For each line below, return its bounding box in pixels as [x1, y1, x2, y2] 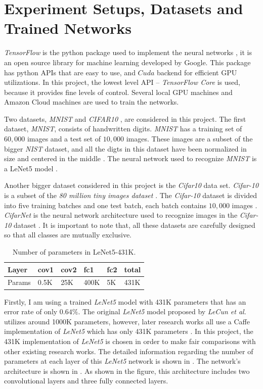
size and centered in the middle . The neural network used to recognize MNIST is [4, 153, 257, 164]
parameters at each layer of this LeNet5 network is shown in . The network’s [4, 356, 241, 366]
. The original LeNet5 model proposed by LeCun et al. [78, 306, 246, 317]
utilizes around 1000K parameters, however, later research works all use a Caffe [4, 316, 250, 326]
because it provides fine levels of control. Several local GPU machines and [4, 86, 233, 97]
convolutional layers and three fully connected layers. [4, 375, 168, 386]
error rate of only [4, 306, 58, 317]
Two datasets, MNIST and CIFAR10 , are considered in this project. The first [4, 113, 246, 124]
